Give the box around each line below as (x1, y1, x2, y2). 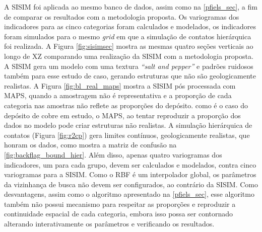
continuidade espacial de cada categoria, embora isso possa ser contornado (4, 208, 233, 219)
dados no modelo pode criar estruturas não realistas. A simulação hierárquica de (4, 120, 252, 130)
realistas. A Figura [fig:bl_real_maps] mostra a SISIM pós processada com (4, 80, 236, 91)
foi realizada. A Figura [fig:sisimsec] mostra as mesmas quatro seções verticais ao (4, 41, 253, 51)
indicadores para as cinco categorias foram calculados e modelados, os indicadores (4, 21, 256, 32)
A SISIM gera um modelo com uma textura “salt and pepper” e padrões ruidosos (4, 60, 253, 71)
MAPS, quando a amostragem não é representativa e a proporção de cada (4, 90, 232, 101)
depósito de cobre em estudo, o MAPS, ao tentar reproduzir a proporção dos (4, 110, 241, 120)
